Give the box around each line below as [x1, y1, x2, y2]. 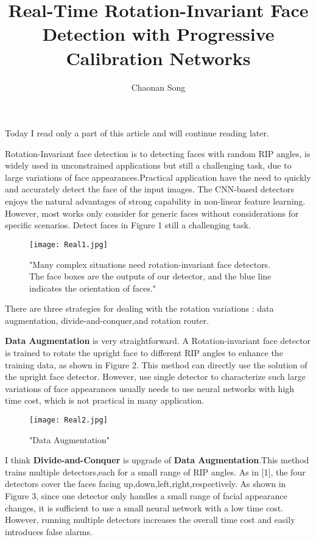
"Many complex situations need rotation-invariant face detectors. [29, 258, 271, 270]
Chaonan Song [131, 80, 186, 93]
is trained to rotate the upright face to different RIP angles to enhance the [5, 346, 283, 359]
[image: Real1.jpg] [29, 240, 108, 249]
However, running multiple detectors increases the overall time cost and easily [5, 513, 295, 526]
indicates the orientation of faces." [29, 281, 156, 294]
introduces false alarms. [5, 525, 93, 538]
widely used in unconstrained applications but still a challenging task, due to [5, 159, 292, 172]
